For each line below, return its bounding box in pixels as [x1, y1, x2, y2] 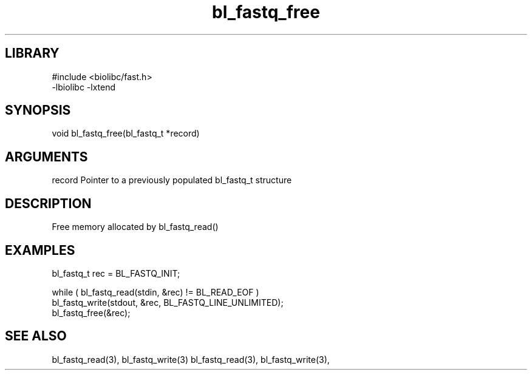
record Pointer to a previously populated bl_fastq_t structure [52, 175, 292, 186]
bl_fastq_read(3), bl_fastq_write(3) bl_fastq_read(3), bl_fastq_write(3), [52, 354, 330, 365]
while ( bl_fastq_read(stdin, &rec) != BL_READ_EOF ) [52, 286, 259, 297]
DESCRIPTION [5, 195, 92, 211]
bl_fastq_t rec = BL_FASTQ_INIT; [52, 268, 180, 279]
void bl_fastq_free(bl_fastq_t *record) [52, 128, 200, 139]
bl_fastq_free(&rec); [52, 307, 131, 318]
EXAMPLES [5, 242, 75, 258]
